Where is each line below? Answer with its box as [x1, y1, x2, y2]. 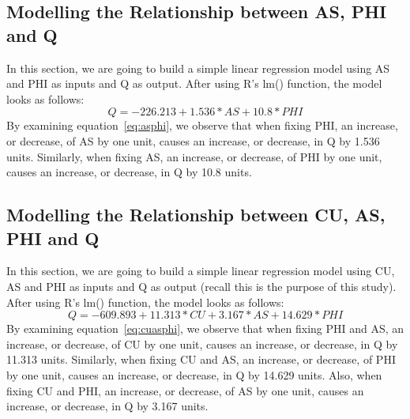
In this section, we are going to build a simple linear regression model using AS [6, 59, 390, 76]
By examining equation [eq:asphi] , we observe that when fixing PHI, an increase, [6, 117, 398, 134]
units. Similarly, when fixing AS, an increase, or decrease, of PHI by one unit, [6, 148, 382, 164]
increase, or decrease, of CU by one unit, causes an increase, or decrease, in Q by [6, 335, 398, 352]
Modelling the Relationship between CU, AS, [6, 202, 386, 227]
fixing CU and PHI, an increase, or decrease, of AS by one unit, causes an [6, 382, 364, 398]
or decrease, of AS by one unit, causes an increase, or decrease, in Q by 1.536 [6, 132, 380, 149]
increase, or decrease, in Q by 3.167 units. [6, 398, 209, 414]
